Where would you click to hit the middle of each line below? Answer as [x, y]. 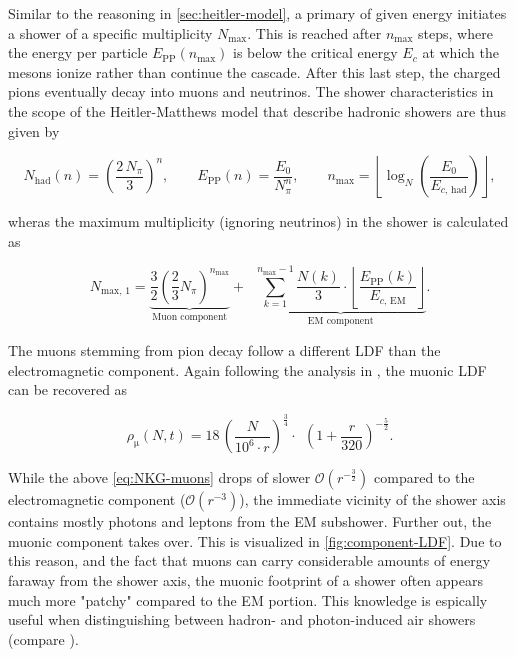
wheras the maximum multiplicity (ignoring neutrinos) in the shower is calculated [258, 221]
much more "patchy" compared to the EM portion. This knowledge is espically [248, 599]
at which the [460, 52]
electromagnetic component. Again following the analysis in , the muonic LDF [247, 369]
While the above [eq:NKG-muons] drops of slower [159, 477]
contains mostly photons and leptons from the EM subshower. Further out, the [250, 521]
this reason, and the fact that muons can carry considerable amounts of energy [249, 560]
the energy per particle [78, 52]
